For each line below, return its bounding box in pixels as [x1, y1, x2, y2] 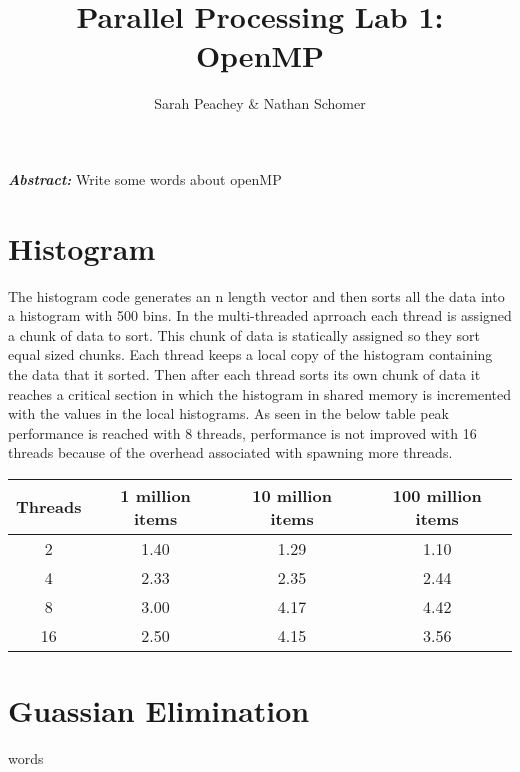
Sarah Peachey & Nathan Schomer [154, 93, 366, 114]
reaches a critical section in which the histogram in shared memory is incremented [8, 383, 512, 404]
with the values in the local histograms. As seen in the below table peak [8, 403, 449, 424]
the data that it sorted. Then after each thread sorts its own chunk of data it [8, 364, 481, 384]
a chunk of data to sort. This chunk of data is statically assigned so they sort [8, 324, 481, 345]
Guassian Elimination [8, 690, 310, 731]
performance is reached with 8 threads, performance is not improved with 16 [8, 422, 477, 443]
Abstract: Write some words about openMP [8, 168, 282, 189]
